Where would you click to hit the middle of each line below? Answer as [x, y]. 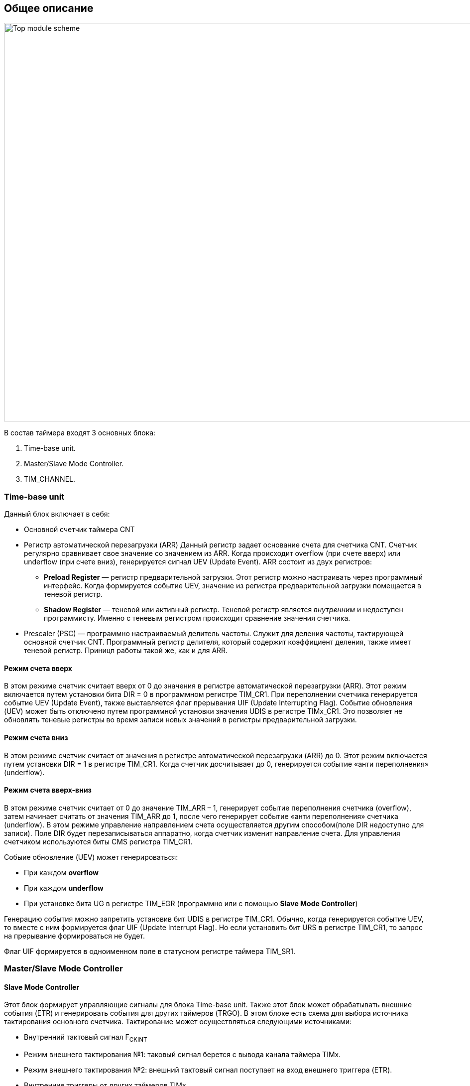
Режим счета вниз [36, 738]
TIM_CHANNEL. [50, 479]
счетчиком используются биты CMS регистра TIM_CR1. [98, 841]
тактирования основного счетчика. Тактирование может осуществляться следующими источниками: [178, 1022]
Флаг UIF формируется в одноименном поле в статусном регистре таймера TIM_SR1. [150, 951]
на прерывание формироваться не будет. [75, 936]
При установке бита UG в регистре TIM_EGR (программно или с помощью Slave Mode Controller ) [191, 903]
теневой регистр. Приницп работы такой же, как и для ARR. [126, 651]
